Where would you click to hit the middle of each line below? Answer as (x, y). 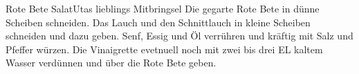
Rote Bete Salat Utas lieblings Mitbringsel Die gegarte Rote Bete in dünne (163, 8)
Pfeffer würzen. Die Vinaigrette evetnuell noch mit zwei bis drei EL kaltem (164, 49)
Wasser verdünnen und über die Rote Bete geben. (111, 63)
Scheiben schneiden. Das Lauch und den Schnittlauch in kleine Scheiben (158, 22)
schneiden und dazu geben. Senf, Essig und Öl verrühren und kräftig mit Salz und (179, 36)
